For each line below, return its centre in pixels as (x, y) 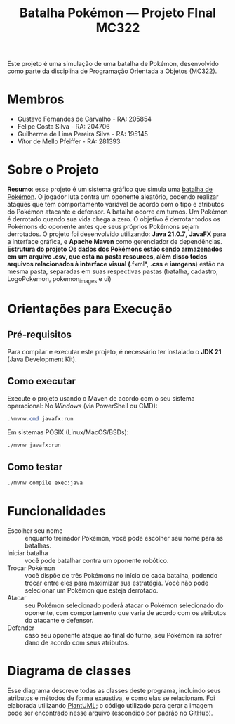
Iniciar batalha (28, 553)
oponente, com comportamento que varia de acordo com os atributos (126, 613)
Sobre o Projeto (53, 170)
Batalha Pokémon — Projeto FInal (118, 13)
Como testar (35, 466)
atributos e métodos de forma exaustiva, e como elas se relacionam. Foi (111, 698)
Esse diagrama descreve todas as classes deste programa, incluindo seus (114, 690)
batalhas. (38, 545)
